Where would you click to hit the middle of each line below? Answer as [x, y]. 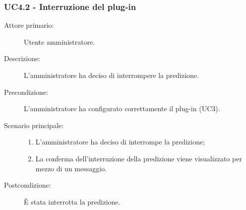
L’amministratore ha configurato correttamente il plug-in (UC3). [122, 108]
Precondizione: [26, 92]
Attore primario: [29, 25]
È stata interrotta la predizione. [72, 201]
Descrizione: [22, 58]
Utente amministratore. [60, 41]
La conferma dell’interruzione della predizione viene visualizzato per [139, 158]
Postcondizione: [28, 185]
